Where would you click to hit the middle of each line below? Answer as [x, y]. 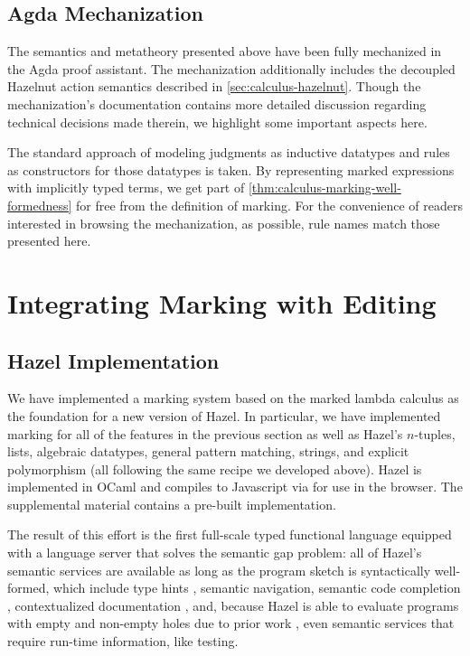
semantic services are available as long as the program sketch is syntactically [219, 570]
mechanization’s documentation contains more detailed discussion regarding [217, 103]
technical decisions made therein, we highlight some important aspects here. [217, 122]
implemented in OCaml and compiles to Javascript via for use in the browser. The [235, 487]
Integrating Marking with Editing [222, 302]
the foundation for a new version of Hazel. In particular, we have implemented [224, 415]
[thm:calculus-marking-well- [324, 187]
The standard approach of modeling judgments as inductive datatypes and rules [229, 152]
